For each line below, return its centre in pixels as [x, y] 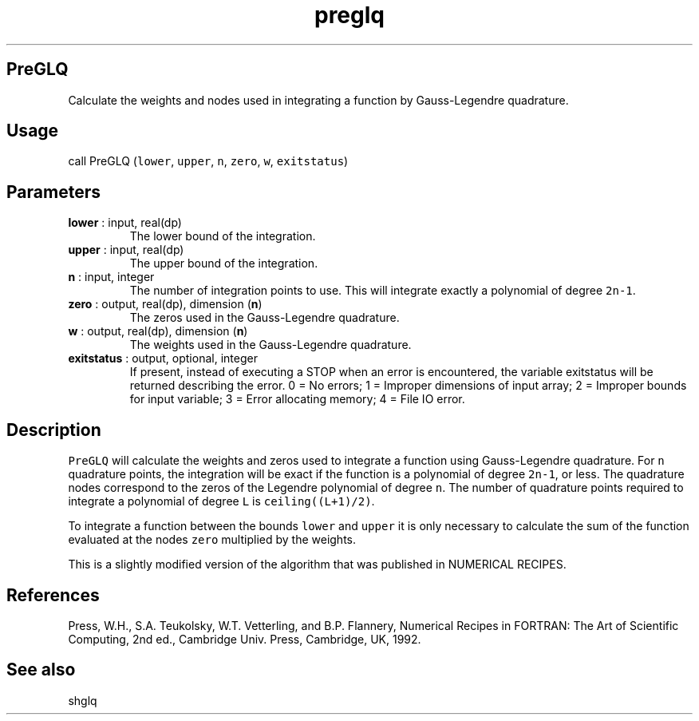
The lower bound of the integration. [223, 236]
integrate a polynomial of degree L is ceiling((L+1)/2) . [221, 501]
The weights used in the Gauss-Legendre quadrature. [271, 345]
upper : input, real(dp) [126, 250]
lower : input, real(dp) [125, 223]
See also [41, 670]
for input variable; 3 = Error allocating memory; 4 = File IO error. [297, 399]
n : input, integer [111, 277]
